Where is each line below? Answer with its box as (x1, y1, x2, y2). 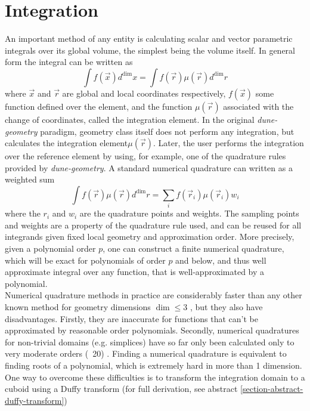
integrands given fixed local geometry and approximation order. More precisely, (5, 230, 294, 243)
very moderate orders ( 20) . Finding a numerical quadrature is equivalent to (5, 347, 287, 360)
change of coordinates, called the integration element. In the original (5, 113, 255, 125)
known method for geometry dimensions (5, 300, 151, 313)
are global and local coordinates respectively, (62, 86, 226, 99)
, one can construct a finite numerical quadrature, (103, 242, 284, 254)
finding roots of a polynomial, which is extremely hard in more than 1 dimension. (5, 359, 302, 371)
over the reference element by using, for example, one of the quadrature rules (5, 150, 286, 162)
